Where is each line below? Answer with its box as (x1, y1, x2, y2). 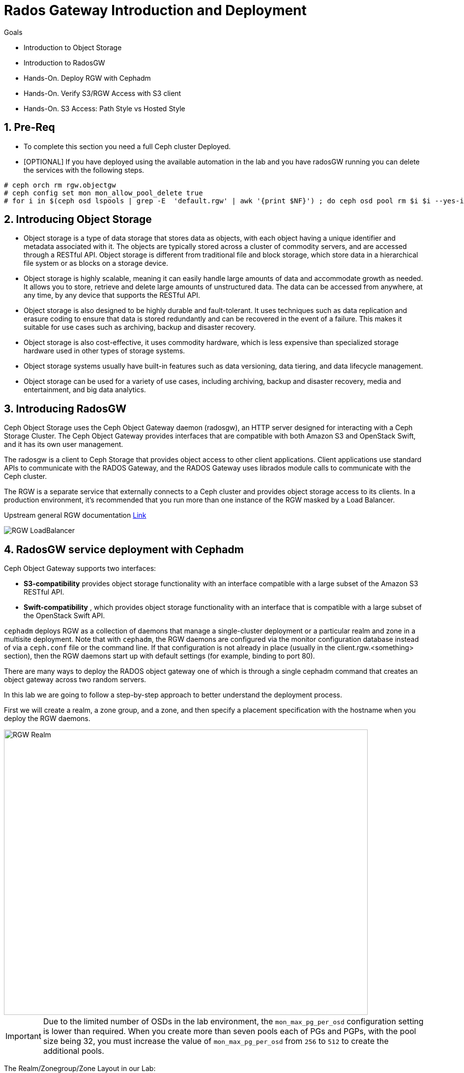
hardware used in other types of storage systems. (24, 347, 185, 355)
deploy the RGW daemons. (4, 714, 90, 723)
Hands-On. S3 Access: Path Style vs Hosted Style (24, 104, 185, 113)
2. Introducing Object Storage (4, 213, 152, 226)
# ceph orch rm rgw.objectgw (4, 181, 116, 189)
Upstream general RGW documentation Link (4, 511, 146, 520)
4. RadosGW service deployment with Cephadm (4, 543, 244, 556)
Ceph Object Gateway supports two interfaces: (4, 564, 156, 573)
